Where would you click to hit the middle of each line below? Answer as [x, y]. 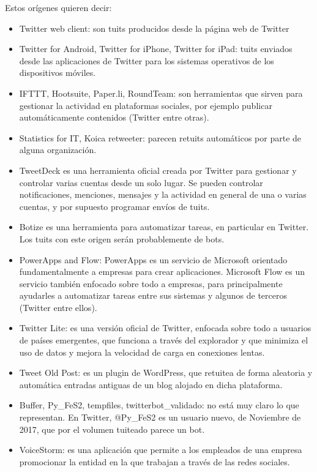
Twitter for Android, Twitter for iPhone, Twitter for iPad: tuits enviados [156, 49]
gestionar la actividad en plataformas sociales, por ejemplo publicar [146, 105]
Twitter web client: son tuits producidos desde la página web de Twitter [154, 28]
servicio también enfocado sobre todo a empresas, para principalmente [151, 283]
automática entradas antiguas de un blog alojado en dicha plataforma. [151, 384]
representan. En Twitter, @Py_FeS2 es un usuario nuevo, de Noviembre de [160, 417]
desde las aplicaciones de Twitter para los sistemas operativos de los [147, 60]
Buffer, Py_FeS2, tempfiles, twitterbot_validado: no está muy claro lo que [159, 405]
